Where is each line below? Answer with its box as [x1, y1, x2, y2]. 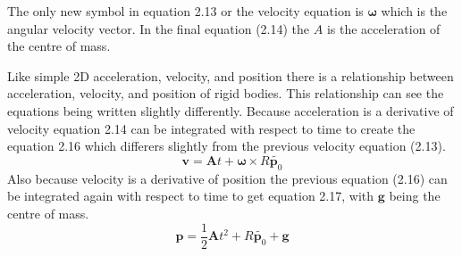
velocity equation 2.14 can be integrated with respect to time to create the [7, 119, 416, 137]
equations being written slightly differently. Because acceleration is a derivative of [7, 101, 454, 120]
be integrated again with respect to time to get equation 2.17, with [7, 186, 374, 205]
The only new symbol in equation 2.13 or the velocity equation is [7, 2, 364, 20]
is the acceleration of [326, 19, 441, 37]
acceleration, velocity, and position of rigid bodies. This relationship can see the [7, 84, 444, 103]
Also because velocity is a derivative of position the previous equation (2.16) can [7, 169, 448, 187]
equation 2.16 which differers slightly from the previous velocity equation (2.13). [7, 136, 446, 155]
